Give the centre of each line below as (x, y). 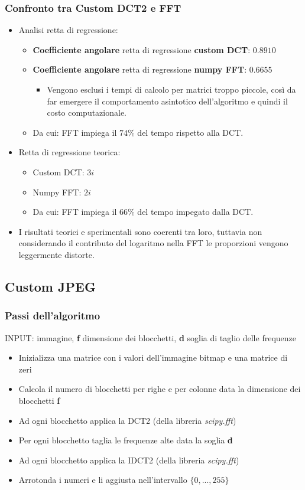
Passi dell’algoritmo (53, 316)
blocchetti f (39, 400)
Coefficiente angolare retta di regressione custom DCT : (142, 49)
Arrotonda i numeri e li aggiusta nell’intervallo (103, 480)
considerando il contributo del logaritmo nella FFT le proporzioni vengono (153, 243)
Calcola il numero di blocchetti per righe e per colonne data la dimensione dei (160, 389)
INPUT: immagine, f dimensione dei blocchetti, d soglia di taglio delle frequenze (150, 337)
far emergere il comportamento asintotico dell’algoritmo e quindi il (167, 101)
